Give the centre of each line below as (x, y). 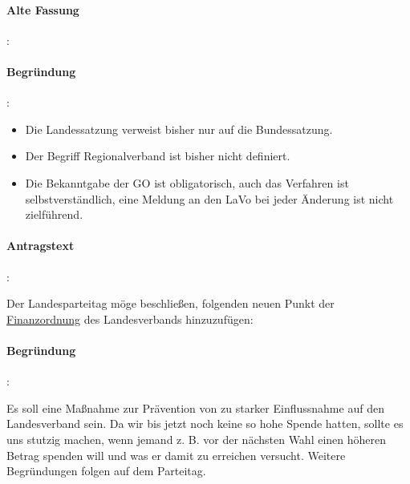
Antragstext (41, 246)
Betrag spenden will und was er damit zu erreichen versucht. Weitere (176, 455)
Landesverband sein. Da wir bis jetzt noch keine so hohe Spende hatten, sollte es (205, 423)
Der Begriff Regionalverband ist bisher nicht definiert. (158, 156)
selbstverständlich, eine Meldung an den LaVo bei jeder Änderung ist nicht (209, 198)
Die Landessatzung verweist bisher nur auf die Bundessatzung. (179, 129)
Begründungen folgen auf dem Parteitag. (106, 471)
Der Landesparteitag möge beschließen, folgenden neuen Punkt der (170, 303)
